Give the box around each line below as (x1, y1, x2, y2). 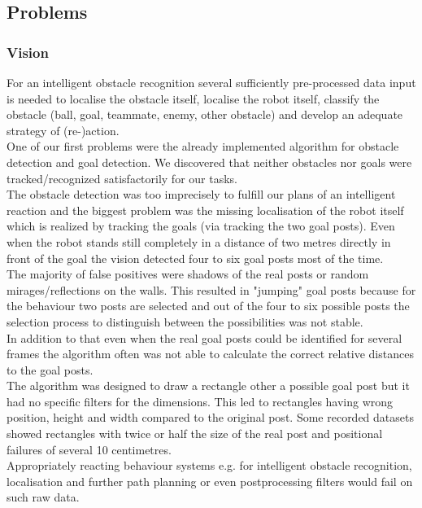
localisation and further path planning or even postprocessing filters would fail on (7, 472, 413, 489)
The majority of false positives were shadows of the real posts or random (7, 265, 369, 282)
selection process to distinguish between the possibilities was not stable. (7, 313, 363, 330)
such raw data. (7, 488, 80, 506)
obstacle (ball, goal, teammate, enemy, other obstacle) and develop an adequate (7, 106, 403, 123)
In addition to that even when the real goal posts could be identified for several (7, 329, 402, 346)
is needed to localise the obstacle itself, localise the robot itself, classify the (7, 90, 380, 107)
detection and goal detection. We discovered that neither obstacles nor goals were (7, 153, 412, 170)
